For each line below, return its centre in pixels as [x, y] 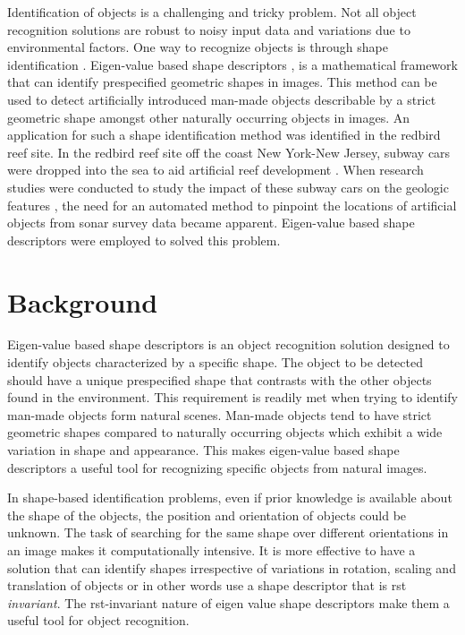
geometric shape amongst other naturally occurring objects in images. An [209, 117]
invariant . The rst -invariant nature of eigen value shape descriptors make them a [228, 602]
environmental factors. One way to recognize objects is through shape [198, 47]
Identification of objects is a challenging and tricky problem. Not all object [212, 12]
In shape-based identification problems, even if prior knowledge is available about [230, 498]
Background [83, 301]
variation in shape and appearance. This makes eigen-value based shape [203, 450]
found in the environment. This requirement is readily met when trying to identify [232, 397]
